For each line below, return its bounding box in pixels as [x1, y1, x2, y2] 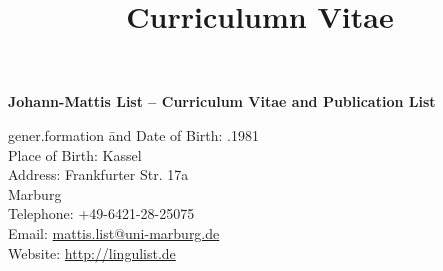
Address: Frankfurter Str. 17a [8, 164, 189, 185]
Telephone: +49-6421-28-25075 [8, 203, 195, 224]
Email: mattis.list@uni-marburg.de [8, 222, 220, 243]
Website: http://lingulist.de [8, 242, 176, 263]
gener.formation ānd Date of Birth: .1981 [8, 124, 259, 145]
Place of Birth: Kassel [8, 144, 142, 165]
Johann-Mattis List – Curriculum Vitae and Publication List [8, 91, 436, 112]
